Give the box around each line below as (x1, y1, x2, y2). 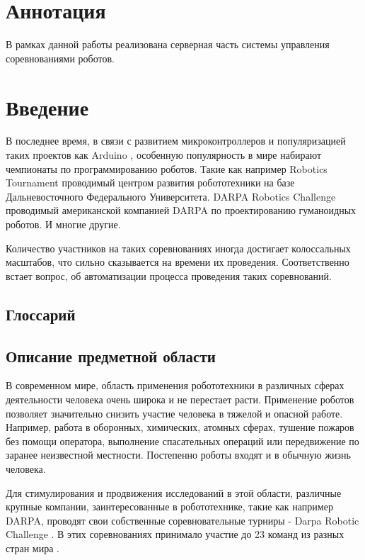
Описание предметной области (6, 345, 216, 366)
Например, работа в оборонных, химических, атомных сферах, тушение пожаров (6, 420, 354, 435)
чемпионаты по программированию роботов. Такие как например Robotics (6, 161, 328, 176)
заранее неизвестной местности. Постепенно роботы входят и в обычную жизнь (6, 447, 351, 462)
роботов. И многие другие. (6, 217, 121, 231)
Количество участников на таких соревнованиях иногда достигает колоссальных (6, 240, 351, 255)
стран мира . (6, 540, 60, 555)
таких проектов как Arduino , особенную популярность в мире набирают (6, 147, 322, 162)
